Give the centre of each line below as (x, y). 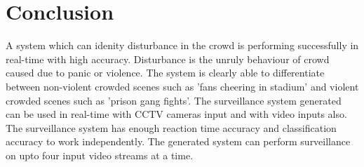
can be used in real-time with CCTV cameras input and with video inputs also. (176, 114)
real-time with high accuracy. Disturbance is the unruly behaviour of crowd (168, 59)
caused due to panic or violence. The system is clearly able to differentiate (165, 73)
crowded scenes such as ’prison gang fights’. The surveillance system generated (174, 100)
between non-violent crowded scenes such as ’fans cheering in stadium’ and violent (182, 86)
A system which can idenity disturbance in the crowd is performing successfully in (182, 45)
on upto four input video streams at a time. (100, 155)
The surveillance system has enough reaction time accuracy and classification (171, 127)
